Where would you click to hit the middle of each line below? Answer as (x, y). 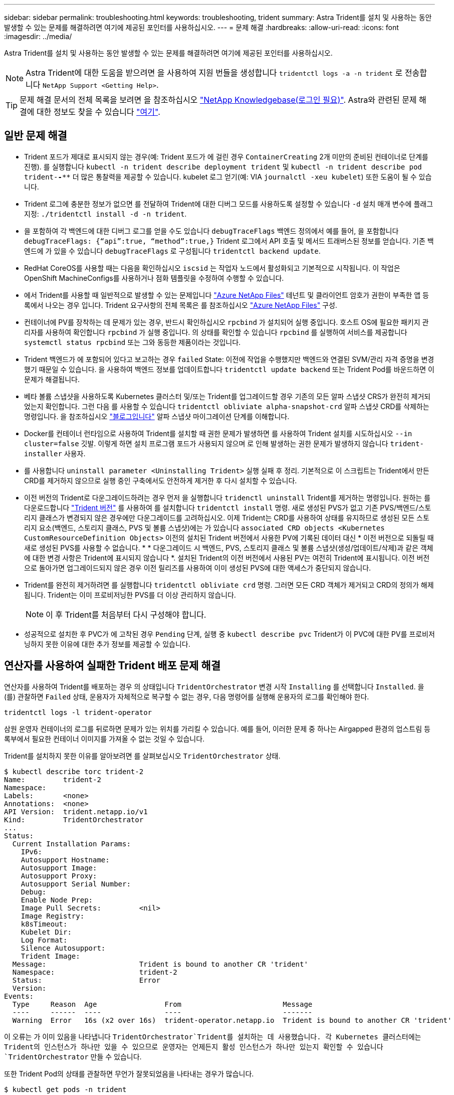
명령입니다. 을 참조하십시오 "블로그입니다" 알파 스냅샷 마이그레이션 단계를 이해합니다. (157, 416)
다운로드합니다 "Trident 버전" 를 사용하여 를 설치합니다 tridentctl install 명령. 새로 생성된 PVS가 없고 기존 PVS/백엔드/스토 (228, 507)
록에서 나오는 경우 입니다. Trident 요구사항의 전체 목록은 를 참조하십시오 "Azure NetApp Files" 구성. (181, 305)
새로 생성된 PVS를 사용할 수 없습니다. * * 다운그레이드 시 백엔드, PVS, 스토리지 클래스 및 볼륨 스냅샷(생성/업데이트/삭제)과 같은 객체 (229, 547)
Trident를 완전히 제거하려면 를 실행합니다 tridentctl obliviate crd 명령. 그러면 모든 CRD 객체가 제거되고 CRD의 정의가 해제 (229, 585)
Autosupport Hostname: (65, 860)
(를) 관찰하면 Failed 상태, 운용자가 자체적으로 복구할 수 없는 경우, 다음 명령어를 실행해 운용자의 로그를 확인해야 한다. (187, 696)
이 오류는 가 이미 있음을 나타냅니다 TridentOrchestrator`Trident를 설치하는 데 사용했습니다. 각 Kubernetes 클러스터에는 (213, 1036)
